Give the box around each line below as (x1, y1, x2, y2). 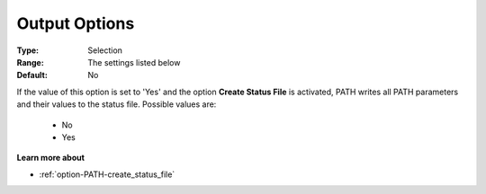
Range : (16, 57, 44, 67)
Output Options (16, 13, 135, 33)
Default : (16, 70, 49, 81)
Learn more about (16, 153, 85, 163)
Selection (87, 45, 123, 56)
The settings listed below (87, 57, 181, 67)
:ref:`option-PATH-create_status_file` (39, 169, 175, 180)
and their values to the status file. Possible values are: (16, 99, 217, 110)
